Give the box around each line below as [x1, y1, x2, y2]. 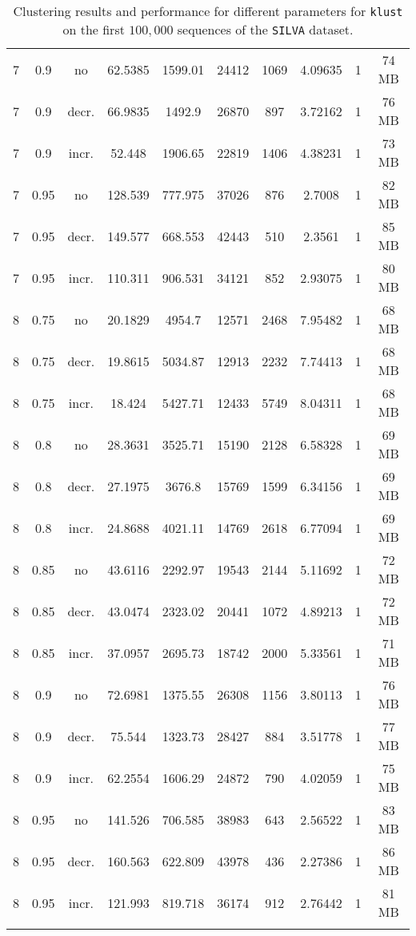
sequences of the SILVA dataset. [177, 20, 354, 38]
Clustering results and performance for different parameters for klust [13, 2, 403, 20]
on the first [62, 20, 125, 38]
